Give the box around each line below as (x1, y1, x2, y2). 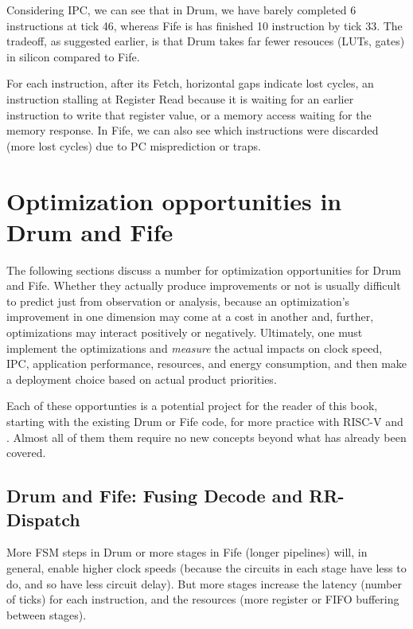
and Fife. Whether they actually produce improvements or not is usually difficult (6, 277, 401, 294)
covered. (6, 444, 46, 461)
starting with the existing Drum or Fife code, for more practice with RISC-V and (6, 413, 403, 429)
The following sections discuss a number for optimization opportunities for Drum (6, 261, 401, 278)
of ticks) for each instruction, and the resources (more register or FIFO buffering (6, 591, 399, 608)
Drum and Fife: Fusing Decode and (6, 483, 303, 508)
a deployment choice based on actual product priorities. (6, 370, 277, 387)
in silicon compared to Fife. (6, 48, 140, 64)
